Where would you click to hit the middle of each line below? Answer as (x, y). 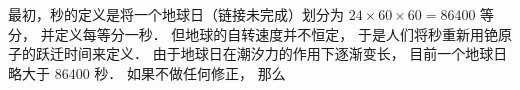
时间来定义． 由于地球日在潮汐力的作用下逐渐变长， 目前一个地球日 (285, 53)
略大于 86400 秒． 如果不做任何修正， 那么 (147, 72)
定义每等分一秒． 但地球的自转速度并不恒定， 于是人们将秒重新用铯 (276, 33)
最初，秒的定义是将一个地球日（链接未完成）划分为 (176, 14)
